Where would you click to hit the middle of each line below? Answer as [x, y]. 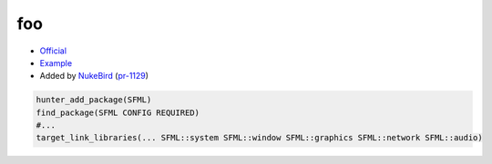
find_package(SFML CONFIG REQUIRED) [118, 112]
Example [56, 63]
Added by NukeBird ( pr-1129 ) [94, 76]
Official [53, 51]
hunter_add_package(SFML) [94, 100]
